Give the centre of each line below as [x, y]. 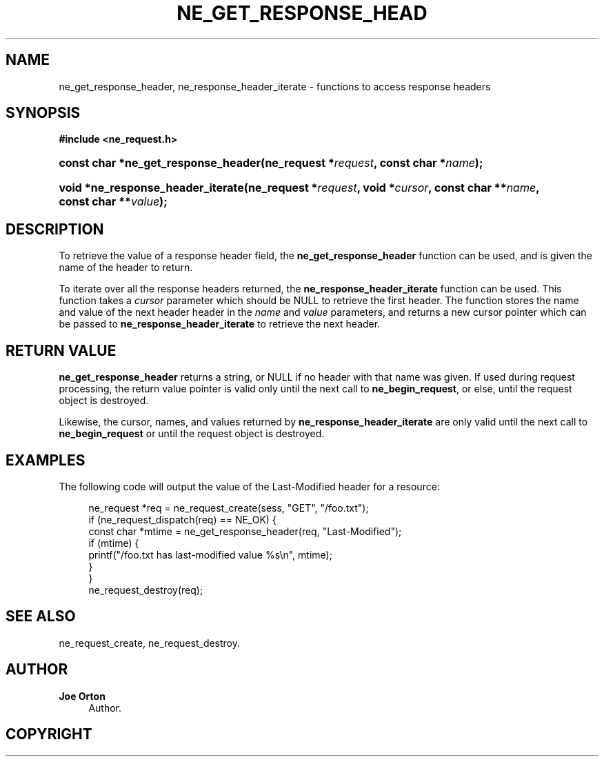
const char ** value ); [113, 202]
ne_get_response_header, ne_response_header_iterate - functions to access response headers [275, 86]
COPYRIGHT [49, 734]
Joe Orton [82, 696]
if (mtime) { [114, 543]
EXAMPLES [46, 460]
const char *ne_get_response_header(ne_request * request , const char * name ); [271, 163]
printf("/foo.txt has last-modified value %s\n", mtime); [210, 554]
